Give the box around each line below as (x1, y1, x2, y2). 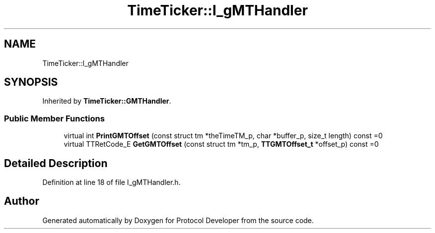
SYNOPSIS (4, 76, 58, 89)
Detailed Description (4, 157, 108, 170)
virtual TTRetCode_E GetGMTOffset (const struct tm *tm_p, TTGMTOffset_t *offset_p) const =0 (64, 140, 379, 149)
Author (4, 195, 39, 208)
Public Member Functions (4, 113, 105, 123)
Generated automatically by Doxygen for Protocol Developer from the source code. (42, 216, 314, 225)
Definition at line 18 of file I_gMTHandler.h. (42, 178, 181, 187)
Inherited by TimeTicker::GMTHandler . (42, 97, 171, 106)
